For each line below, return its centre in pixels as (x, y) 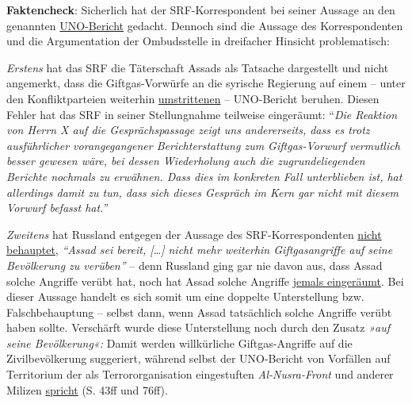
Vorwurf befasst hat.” (57, 208)
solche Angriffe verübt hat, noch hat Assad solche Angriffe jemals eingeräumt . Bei (205, 281)
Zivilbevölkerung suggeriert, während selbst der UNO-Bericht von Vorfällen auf (198, 358)
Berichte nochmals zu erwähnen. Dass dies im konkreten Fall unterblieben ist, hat (204, 176)
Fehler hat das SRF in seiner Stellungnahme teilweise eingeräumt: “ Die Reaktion (202, 114)
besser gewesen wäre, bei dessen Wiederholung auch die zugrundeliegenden (186, 161)
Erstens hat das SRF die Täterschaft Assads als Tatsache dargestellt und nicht (198, 67)
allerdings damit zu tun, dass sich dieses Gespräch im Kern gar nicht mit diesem (203, 192)
